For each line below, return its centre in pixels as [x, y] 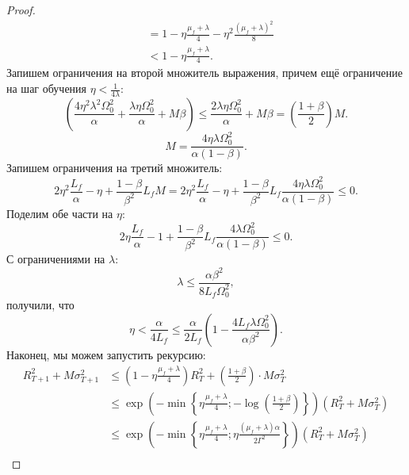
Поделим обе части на [60, 213]
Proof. [21, 10]
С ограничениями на [56, 259]
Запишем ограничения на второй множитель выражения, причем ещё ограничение [205, 73]
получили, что [40, 305]
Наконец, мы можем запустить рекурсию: [106, 354]
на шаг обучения [47, 88]
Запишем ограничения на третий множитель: [115, 168]
